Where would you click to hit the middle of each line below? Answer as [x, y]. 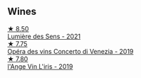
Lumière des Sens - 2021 [44, 36]
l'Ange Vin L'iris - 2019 [40, 66]
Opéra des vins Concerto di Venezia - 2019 [70, 51]
